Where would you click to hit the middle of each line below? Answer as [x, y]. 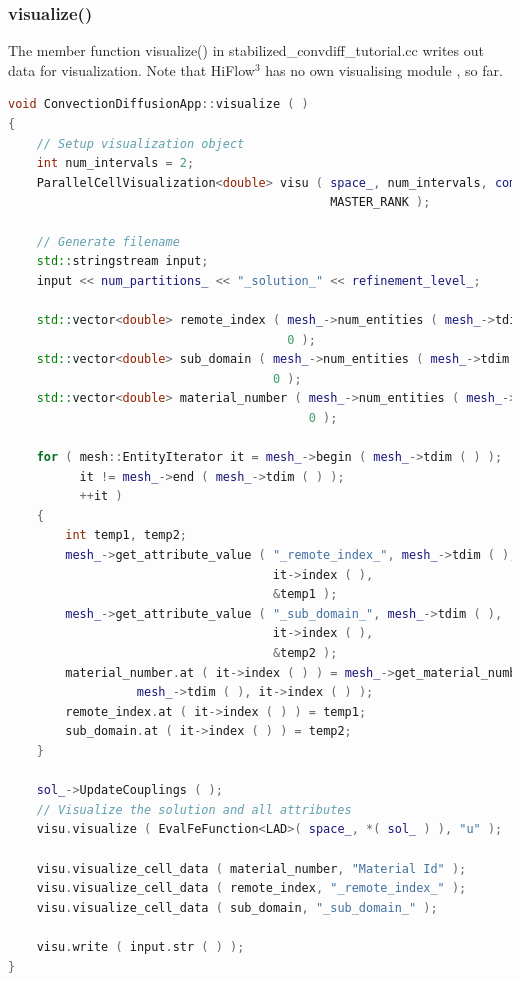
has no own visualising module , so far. [384, 69]
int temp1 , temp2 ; [126, 535]
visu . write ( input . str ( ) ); [140, 946]
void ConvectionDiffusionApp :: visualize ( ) [158, 104]
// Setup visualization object [140, 143]
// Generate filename [108, 241]
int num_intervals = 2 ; [115, 163]
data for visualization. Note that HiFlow [131, 69]
